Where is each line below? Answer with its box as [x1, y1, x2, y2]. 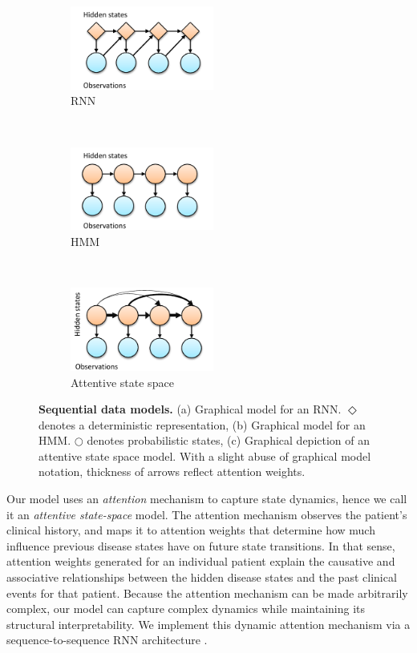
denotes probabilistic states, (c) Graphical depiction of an [87, 432, 370, 449]
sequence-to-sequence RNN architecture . [6, 631, 208, 648]
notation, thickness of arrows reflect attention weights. [38, 463, 306, 480]
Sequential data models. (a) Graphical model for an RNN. [38, 401, 342, 417]
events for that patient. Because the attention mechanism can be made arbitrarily [6, 584, 408, 601]
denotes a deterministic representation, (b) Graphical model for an [38, 416, 366, 433]
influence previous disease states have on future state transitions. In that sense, [6, 537, 395, 554]
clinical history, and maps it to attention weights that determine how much [6, 522, 375, 538]
